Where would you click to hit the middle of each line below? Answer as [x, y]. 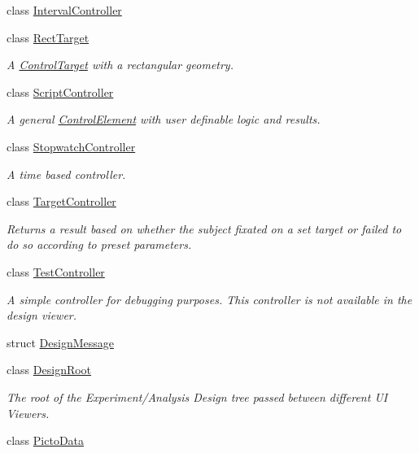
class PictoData [46, 440]
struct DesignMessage [60, 342]
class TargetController [61, 201]
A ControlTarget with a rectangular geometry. [120, 65]
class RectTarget [48, 37]
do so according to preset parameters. [99, 244]
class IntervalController [64, 10]
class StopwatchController [71, 146]
